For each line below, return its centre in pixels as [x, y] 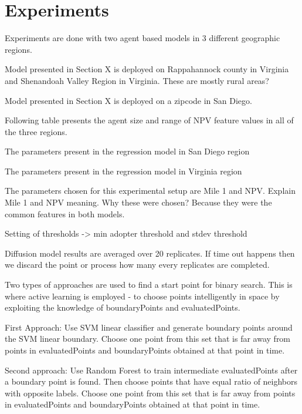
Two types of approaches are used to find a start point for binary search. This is [149, 285]
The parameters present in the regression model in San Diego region [127, 151]
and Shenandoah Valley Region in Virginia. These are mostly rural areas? [137, 80]
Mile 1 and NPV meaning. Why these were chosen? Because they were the [138, 202]
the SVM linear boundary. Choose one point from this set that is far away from [148, 339]
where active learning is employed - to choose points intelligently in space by [142, 296]
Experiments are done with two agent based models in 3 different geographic [142, 38]
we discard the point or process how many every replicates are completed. [137, 265]
